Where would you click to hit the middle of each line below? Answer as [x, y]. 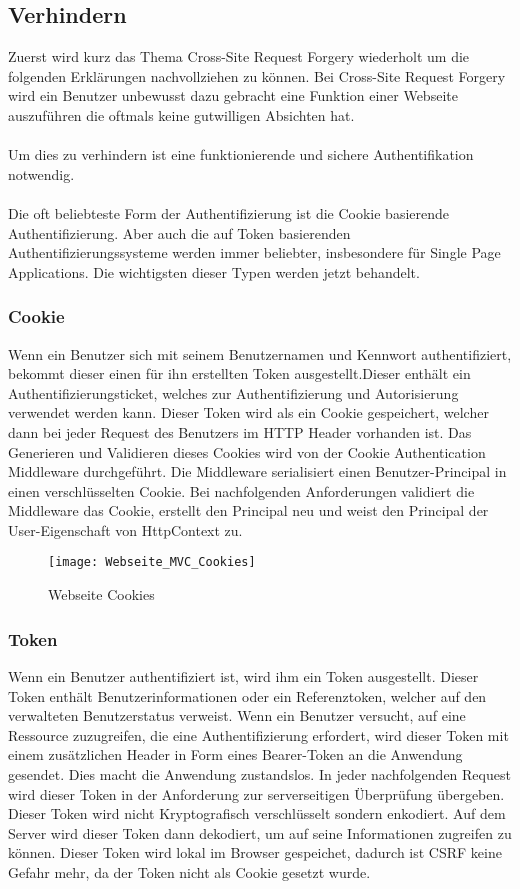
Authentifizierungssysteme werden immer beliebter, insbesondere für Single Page [254, 252]
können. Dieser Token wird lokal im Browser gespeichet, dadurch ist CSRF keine [255, 852]
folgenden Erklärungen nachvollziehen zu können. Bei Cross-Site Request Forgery [257, 75]
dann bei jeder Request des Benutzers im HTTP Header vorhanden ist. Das [240, 431]
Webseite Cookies [101, 594]
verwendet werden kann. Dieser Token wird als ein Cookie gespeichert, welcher [248, 412]
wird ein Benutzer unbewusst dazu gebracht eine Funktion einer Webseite [233, 95]
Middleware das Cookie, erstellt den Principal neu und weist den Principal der [248, 510]
